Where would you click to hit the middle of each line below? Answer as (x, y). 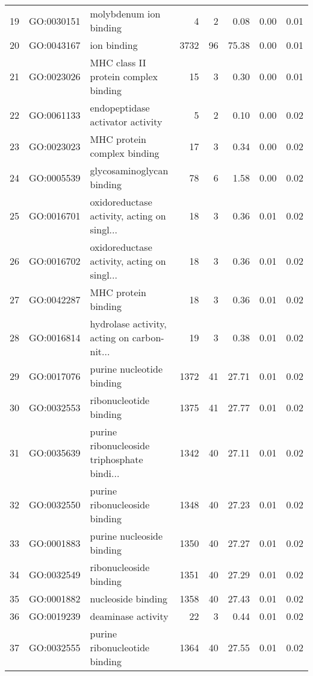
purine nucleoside (126, 536)
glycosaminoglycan (129, 170)
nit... (100, 351)
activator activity (126, 122)
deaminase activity (129, 616)
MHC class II (118, 62)
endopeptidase (120, 108)
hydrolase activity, (128, 324)
